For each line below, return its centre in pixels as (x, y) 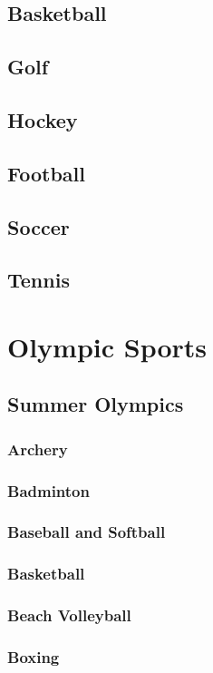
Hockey (43, 119)
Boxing (34, 656)
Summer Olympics (96, 404)
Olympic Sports (107, 346)
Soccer (39, 226)
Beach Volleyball (69, 615)
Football (46, 173)
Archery (38, 449)
